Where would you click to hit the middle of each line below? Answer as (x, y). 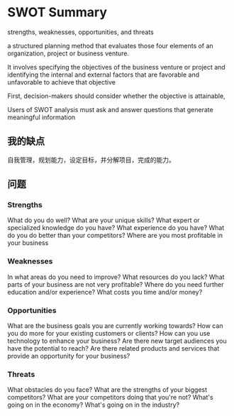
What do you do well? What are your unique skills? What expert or (104, 220)
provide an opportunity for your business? (69, 356)
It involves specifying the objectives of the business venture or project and (116, 67)
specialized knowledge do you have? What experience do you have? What (116, 228)
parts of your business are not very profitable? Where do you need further (116, 284)
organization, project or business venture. (68, 53)
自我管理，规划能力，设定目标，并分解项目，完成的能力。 (91, 160)
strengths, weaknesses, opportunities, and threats (80, 32)
